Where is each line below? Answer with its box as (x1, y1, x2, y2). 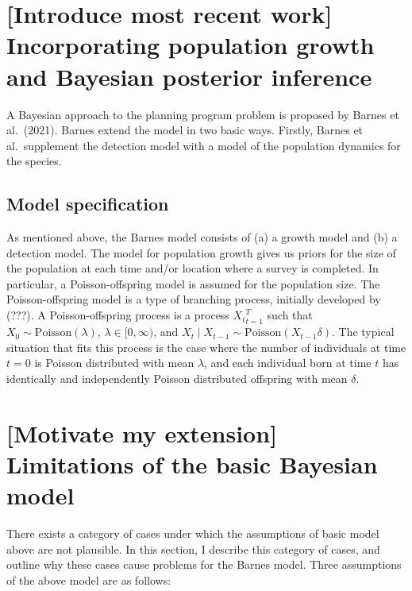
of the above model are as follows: (6, 571, 171, 588)
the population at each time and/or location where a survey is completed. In (6, 260, 379, 276)
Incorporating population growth (6, 29, 375, 61)
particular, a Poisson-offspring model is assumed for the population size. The (6, 275, 380, 292)
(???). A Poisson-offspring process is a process (6, 307, 229, 323)
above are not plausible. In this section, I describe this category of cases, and (6, 540, 380, 557)
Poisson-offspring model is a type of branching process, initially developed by (6, 291, 381, 307)
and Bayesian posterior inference (6, 60, 372, 92)
